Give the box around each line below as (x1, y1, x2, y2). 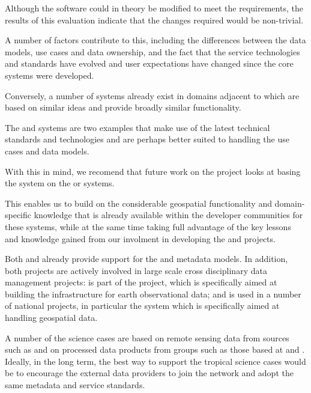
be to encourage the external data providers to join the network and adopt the (5, 367, 294, 379)
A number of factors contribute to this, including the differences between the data (5, 34, 306, 46)
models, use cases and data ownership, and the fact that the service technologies (5, 45, 300, 58)
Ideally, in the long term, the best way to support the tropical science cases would (5, 355, 306, 367)
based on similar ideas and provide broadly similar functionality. (5, 101, 241, 114)
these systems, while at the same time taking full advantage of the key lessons (5, 220, 291, 233)
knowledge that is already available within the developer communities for (34, 209, 303, 221)
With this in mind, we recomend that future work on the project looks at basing (5, 165, 301, 177)
